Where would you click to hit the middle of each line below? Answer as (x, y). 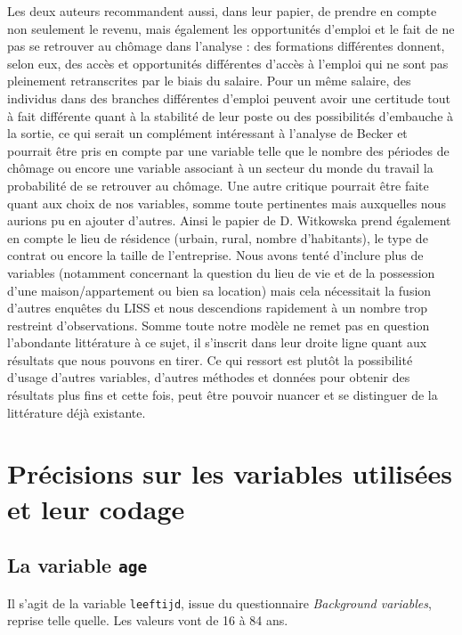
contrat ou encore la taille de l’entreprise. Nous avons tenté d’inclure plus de (215, 255)
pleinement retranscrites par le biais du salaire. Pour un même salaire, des (209, 81)
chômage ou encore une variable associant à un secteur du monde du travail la (220, 168)
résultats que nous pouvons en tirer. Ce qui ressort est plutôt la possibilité (210, 359)
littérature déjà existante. (77, 412)
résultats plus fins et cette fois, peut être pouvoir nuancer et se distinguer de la (223, 395)
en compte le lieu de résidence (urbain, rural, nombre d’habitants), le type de (218, 237)
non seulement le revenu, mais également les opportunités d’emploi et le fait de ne (231, 28)
